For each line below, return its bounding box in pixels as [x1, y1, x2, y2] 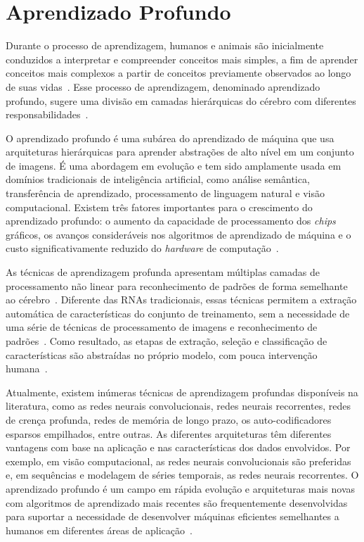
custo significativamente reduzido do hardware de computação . [6, 241, 279, 256]
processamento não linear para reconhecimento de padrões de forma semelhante [6, 278, 348, 293]
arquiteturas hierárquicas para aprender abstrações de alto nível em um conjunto [6, 144, 354, 159]
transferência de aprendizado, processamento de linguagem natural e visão [6, 186, 325, 201]
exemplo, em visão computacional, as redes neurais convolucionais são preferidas [6, 453, 351, 468]
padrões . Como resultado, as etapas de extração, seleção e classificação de [6, 334, 327, 348]
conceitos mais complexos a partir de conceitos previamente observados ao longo [6, 65, 351, 80]
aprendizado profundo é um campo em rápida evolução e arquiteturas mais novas [6, 481, 356, 496]
